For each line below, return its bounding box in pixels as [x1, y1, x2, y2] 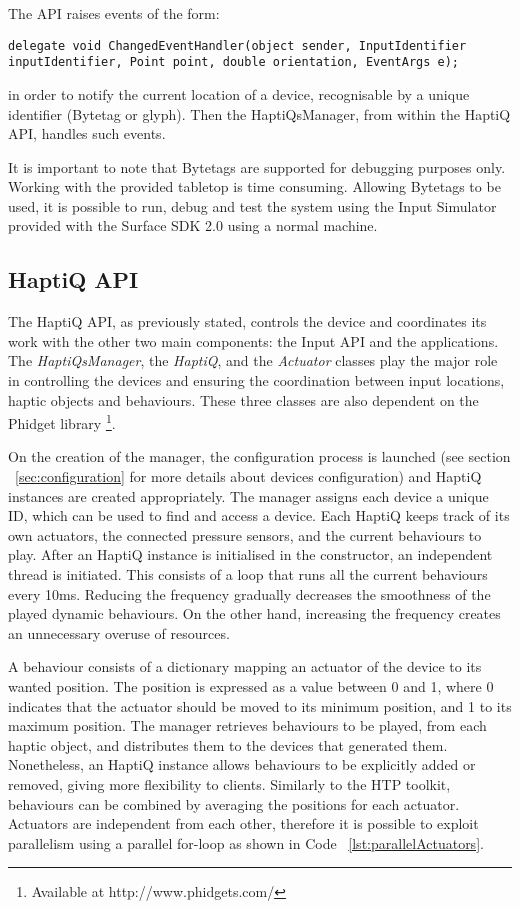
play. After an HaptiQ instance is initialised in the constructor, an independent [8, 544, 493, 565]
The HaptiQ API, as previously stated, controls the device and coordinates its [8, 311, 487, 332]
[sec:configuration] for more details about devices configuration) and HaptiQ [15, 466, 482, 487]
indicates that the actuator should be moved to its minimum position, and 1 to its [8, 695, 512, 716]
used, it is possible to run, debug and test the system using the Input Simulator [8, 195, 497, 216]
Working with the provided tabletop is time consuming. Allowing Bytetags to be [8, 176, 501, 197]
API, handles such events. [8, 123, 166, 144]
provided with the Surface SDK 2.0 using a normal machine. [8, 215, 378, 236]
